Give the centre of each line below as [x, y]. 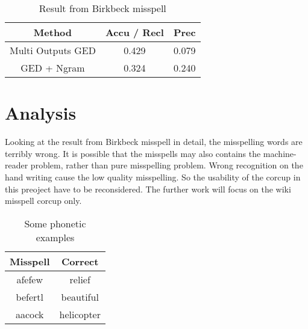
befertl [30, 297]
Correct [80, 261]
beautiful [80, 297]
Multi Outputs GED [53, 50]
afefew [30, 279]
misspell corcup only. [43, 201]
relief [80, 279]
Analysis [41, 113]
